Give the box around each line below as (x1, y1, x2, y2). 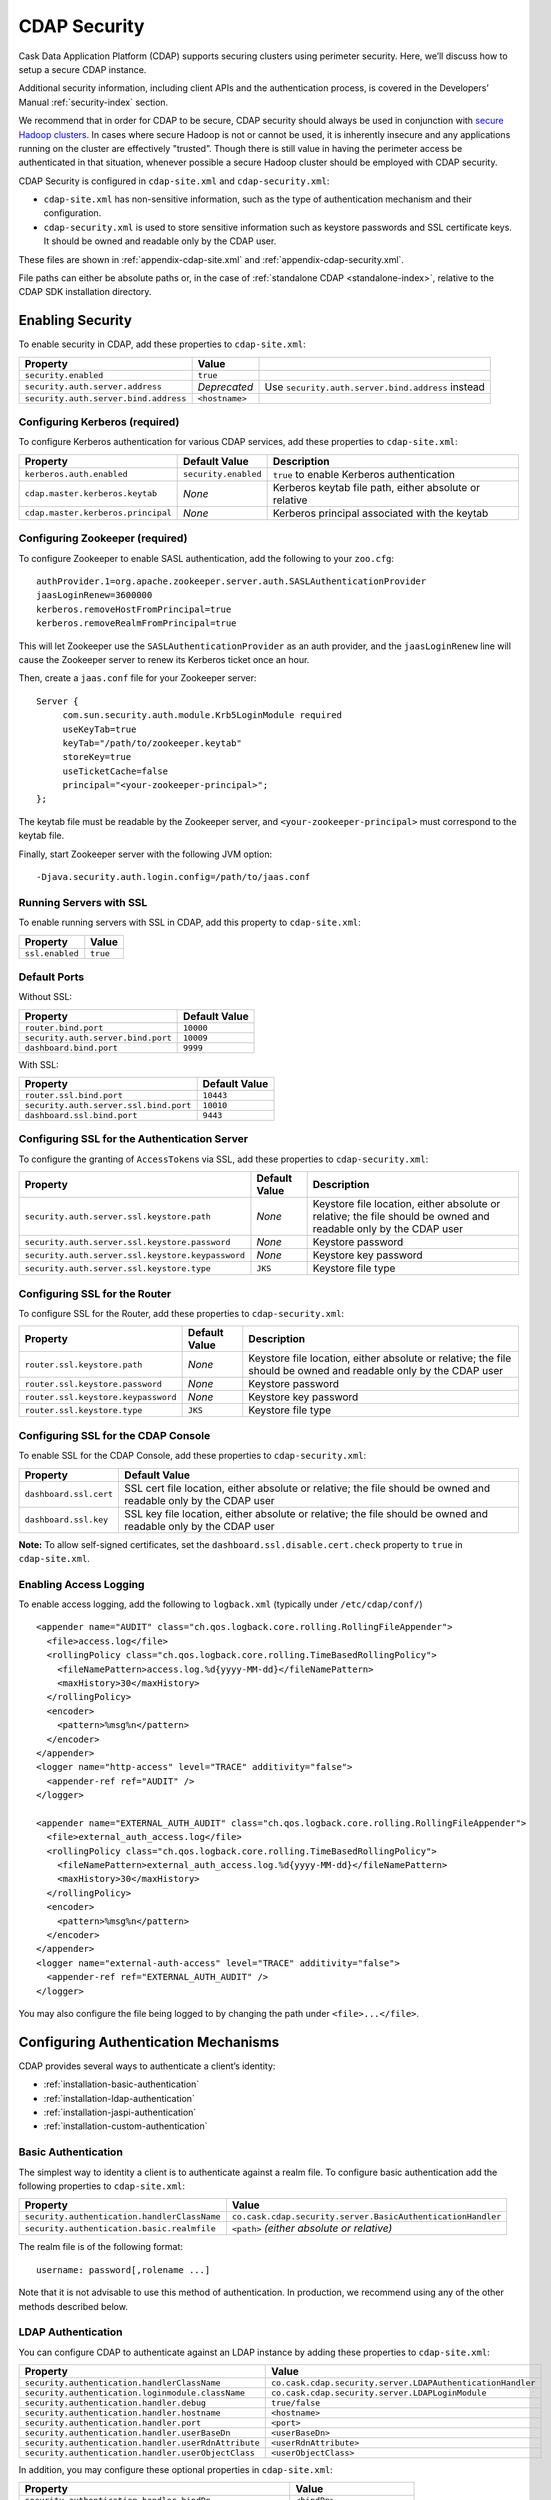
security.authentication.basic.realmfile (24, 2223, 216, 2234)
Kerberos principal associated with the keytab (272, 506, 489, 520)
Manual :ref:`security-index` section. (18, 96, 169, 108)
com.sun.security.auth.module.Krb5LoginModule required (62, 710, 342, 721)
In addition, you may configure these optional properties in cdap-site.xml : (18, 2464, 334, 2476)
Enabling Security (18, 312, 132, 329)
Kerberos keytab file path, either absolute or (272, 480, 480, 494)
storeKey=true (62, 751, 132, 763)
